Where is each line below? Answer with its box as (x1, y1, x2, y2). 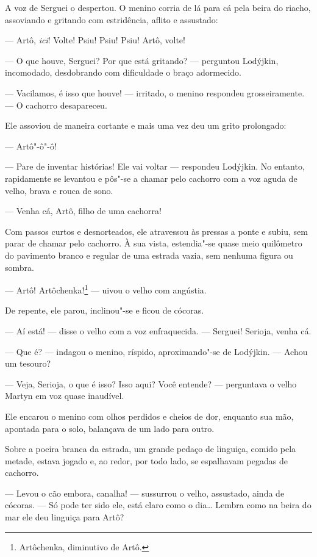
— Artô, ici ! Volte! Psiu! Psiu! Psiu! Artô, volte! (5, 34, 185, 46)
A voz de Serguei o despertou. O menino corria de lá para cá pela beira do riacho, (5, 1, 311, 13)
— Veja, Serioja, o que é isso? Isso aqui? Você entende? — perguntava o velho (5, 377, 297, 390)
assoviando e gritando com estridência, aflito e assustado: (5, 13, 218, 26)
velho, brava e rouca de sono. (5, 184, 113, 196)
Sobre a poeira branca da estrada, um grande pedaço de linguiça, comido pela (5, 442, 296, 455)
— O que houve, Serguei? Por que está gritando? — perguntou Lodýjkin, (5, 54, 279, 66)
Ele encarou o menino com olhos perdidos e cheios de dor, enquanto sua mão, (5, 409, 294, 422)
